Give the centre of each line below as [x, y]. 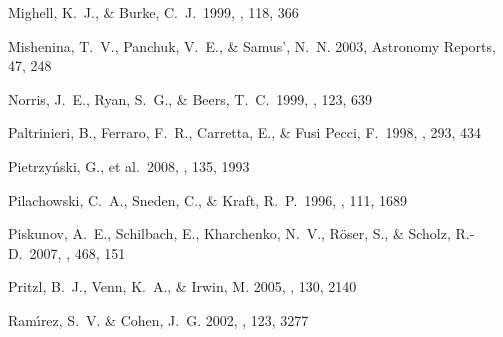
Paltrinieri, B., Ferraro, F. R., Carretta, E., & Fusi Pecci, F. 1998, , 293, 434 [245, 132]
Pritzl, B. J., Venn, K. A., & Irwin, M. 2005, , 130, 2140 [182, 286]
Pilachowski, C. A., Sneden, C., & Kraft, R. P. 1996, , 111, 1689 [207, 199]
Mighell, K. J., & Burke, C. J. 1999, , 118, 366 [153, 12]
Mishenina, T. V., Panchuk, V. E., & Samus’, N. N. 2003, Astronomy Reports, [252, 45]
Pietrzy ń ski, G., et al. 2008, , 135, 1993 [129, 165]
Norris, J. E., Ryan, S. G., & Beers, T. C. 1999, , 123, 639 [190, 98]
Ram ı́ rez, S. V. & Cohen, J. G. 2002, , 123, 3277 [158, 319]
